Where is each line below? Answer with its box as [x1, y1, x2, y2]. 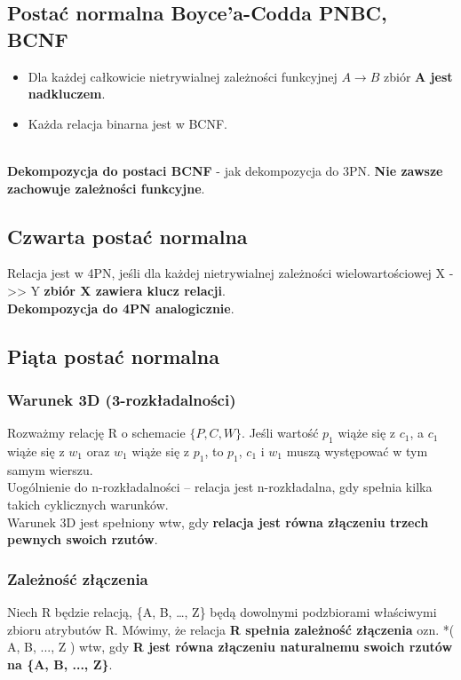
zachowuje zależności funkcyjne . [7, 178, 205, 197]
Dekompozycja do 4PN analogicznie [7, 298, 231, 317]
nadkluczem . [28, 84, 106, 103]
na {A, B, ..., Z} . [7, 654, 113, 673]
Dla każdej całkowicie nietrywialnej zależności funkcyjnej [28, 67, 338, 85]
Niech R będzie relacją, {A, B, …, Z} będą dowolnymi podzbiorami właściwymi [7, 602, 437, 621]
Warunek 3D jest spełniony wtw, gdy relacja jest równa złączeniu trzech [7, 512, 429, 531]
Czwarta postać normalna [7, 222, 248, 249]
